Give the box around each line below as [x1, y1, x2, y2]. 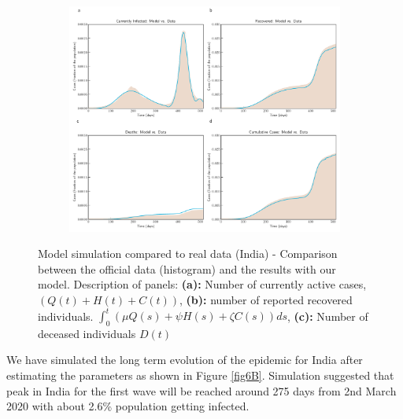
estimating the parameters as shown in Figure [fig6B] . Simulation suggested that [6, 367, 394, 383]
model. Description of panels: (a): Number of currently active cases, [38, 276, 367, 292]
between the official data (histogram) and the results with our [38, 260, 336, 277]
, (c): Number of [287, 307, 368, 324]
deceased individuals [38, 325, 136, 341]
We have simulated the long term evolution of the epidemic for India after [6, 351, 363, 368]
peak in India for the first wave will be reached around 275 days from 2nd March [6, 382, 397, 399]
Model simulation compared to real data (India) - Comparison [38, 245, 338, 262]
